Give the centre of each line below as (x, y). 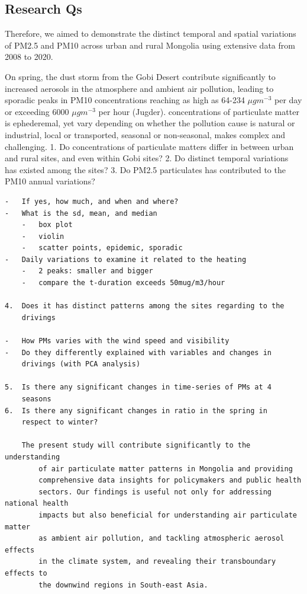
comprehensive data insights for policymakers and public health (170, 480)
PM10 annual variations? (50, 181)
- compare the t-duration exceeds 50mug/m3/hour (123, 283)
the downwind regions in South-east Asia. (123, 585)
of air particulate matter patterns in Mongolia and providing (166, 469)
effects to (26, 573)
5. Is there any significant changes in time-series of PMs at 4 (138, 387)
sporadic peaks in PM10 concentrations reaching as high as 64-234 (125, 100)
